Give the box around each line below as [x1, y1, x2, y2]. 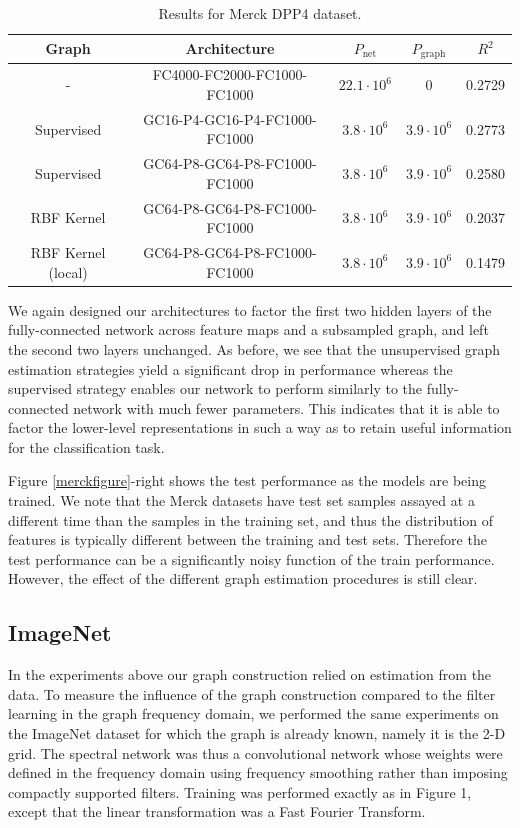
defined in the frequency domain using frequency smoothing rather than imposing [8, 762, 508, 783]
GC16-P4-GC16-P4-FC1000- [143, 108, 317, 129]
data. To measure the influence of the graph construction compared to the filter [8, 683, 496, 704]
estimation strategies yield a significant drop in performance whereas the [8, 358, 453, 379]
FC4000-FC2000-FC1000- [152, 64, 308, 85]
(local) [48, 261, 88, 282]
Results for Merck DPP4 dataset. [158, 3, 362, 23]
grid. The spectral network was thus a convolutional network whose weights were [8, 742, 503, 763]
